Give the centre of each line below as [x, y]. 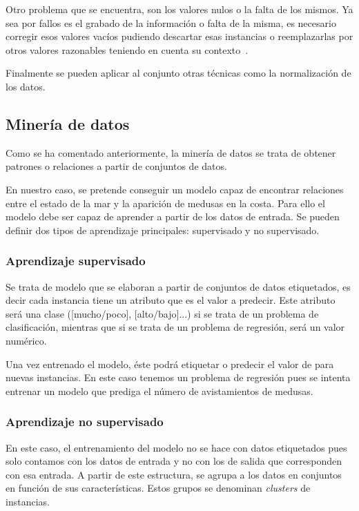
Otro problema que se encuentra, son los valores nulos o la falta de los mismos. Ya [179, 9]
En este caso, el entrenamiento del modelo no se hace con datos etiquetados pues [176, 447]
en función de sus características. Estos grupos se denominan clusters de [158, 488]
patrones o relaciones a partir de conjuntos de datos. [116, 166]
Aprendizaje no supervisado [85, 422]
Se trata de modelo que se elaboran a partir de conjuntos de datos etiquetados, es [178, 286]
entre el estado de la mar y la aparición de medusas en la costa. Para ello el [165, 203]
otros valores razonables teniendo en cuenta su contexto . [127, 49]
